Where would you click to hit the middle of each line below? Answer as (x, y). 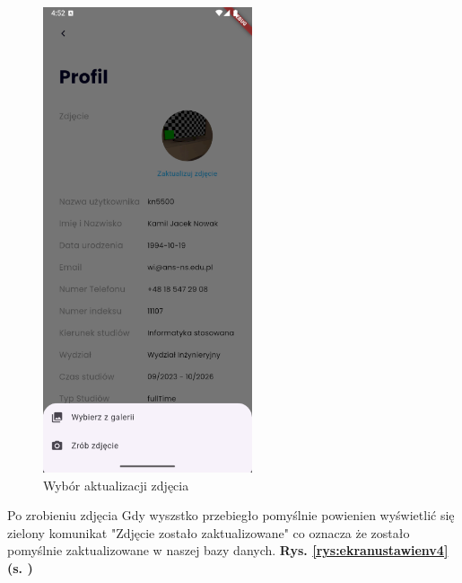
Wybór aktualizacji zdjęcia (116, 485)
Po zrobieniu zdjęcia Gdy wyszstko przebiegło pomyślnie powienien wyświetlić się (231, 515)
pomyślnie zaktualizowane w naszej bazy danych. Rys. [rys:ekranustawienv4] (228, 550)
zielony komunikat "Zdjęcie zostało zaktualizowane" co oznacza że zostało (209, 532)
